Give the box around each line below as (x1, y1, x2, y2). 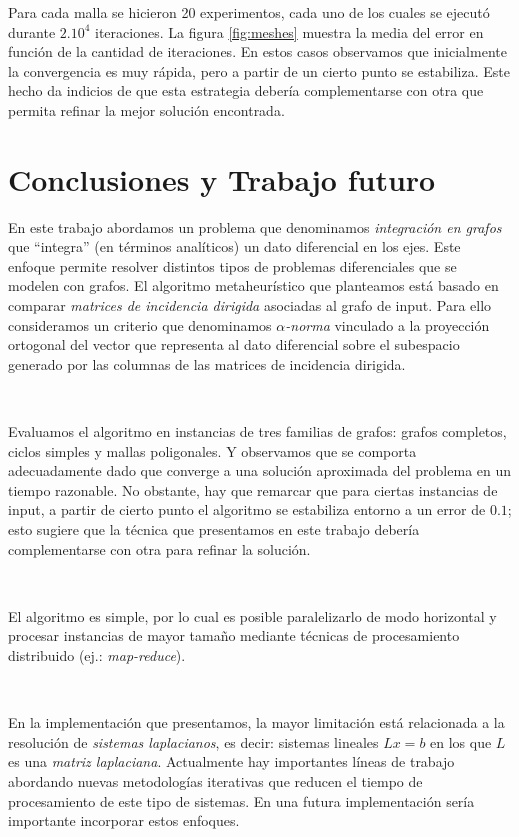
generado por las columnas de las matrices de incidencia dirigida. (8, 353, 406, 374)
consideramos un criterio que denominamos (8, 314, 272, 335)
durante (8, 21, 56, 42)
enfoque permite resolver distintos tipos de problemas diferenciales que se (8, 255, 457, 276)
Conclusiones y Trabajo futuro (8, 158, 436, 199)
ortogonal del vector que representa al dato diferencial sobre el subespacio (8, 334, 460, 355)
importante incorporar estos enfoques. (8, 810, 240, 831)
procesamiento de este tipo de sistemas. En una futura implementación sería (8, 790, 475, 811)
